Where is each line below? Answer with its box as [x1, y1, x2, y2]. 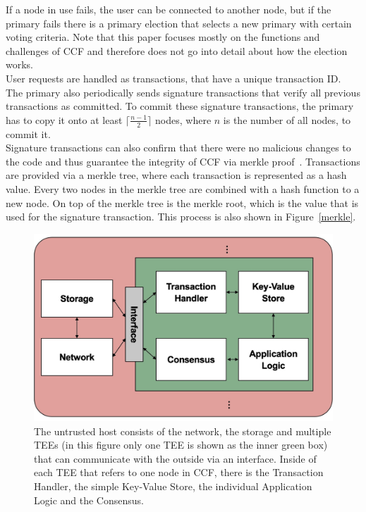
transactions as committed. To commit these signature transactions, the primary [6, 99, 354, 113]
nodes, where [155, 112, 212, 127]
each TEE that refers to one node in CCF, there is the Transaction [34, 465, 324, 480]
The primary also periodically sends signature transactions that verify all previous [6, 85, 360, 99]
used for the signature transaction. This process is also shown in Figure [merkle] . [6, 209, 356, 224]
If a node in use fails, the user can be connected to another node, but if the [6, 2, 331, 16]
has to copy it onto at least [6, 112, 123, 127]
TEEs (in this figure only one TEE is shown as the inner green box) [34, 437, 328, 452]
